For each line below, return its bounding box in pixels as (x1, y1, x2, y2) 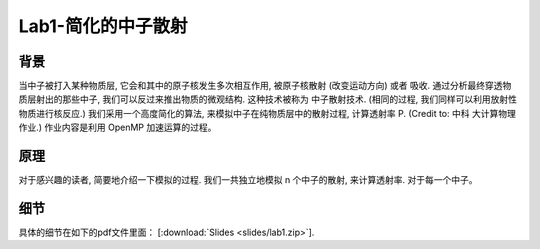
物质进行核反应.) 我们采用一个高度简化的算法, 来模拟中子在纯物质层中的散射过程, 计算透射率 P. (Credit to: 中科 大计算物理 (18, 107, 517, 119)
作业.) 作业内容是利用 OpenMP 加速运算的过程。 (18, 121, 217, 134)
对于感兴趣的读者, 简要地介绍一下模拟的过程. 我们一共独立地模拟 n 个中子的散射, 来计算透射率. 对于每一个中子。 (18, 174, 479, 186)
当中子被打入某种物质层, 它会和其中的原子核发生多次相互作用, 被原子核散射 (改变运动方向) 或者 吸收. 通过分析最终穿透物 (18, 80, 512, 92)
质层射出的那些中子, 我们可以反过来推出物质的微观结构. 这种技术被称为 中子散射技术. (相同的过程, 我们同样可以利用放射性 (18, 93, 517, 105)
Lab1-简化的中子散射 (18, 15, 188, 37)
